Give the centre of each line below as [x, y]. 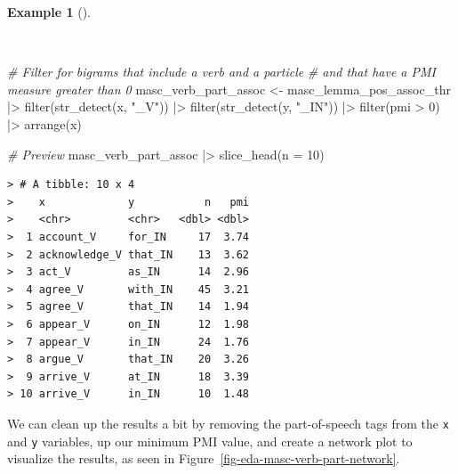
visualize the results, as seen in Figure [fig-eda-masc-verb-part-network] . [204, 458]
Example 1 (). [49, 12]
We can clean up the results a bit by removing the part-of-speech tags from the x [228, 423]
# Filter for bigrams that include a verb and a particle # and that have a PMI [221, 72]
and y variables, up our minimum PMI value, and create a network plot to [210, 441]
